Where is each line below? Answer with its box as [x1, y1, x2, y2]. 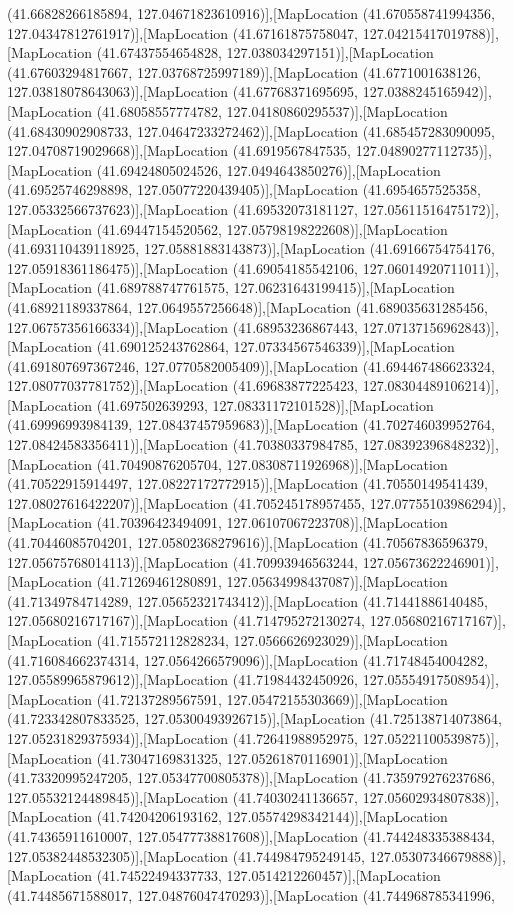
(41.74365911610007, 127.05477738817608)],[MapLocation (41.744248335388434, [7, 825, 495, 846]
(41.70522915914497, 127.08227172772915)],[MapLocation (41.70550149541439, [7, 473, 488, 494]
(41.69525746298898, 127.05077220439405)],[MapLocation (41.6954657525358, [7, 179, 481, 200]
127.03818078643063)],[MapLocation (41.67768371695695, [7, 81, 359, 102]
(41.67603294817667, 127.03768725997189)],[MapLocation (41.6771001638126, [7, 61, 481, 82]
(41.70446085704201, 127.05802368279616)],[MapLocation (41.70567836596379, [7, 532, 488, 553]
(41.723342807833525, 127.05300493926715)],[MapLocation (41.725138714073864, [7, 708, 502, 729]
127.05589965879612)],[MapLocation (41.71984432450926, [7, 669, 359, 690]
